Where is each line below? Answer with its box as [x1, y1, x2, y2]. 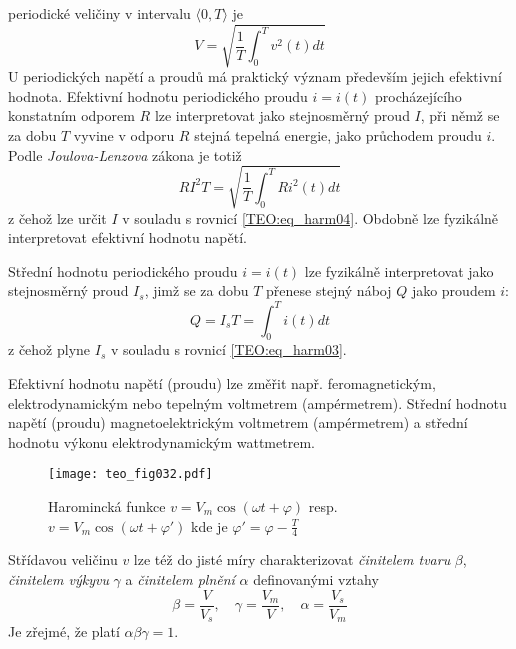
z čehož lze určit [8, 207, 107, 228]
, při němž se [420, 105, 500, 126]
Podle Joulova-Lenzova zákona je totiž [8, 144, 242, 165]
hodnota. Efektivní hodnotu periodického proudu [8, 85, 308, 106]
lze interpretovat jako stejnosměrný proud [154, 105, 410, 126]
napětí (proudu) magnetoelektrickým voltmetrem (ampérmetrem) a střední [8, 412, 468, 433]
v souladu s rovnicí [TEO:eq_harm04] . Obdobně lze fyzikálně [122, 207, 499, 228]
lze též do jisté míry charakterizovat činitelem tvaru [133, 549, 451, 570]
